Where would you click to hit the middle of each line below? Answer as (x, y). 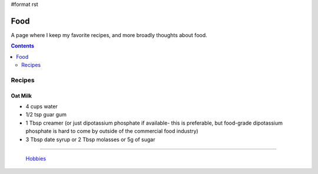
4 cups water (42, 106)
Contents (23, 46)
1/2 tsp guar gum (46, 115)
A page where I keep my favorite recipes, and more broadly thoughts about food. (109, 35)
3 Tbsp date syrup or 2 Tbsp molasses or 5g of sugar (90, 139)
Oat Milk (21, 96)
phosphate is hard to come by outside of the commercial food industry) (112, 131)
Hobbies (36, 158)
